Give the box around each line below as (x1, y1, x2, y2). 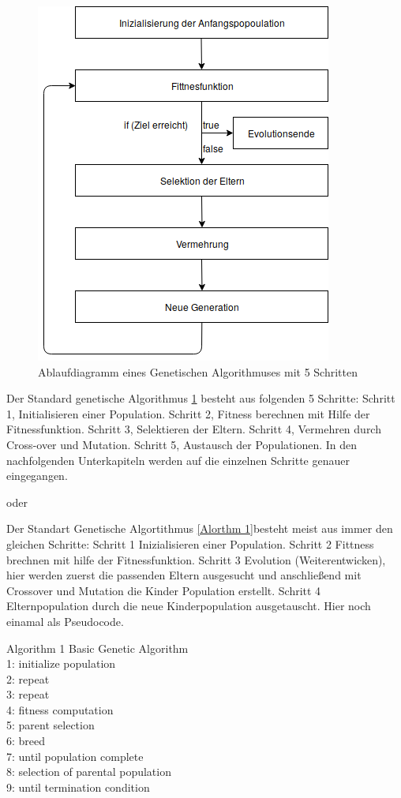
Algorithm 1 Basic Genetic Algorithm (6, 639, 189, 656)
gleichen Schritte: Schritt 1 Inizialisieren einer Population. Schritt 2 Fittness (6, 535, 374, 552)
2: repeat (6, 670, 50, 687)
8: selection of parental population (6, 763, 171, 780)
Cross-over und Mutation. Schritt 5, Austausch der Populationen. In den (6, 436, 358, 452)
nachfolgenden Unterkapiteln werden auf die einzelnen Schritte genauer (6, 451, 350, 468)
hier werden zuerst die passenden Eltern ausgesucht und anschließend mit (6, 567, 362, 583)
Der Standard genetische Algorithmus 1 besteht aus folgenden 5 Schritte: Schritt (6, 390, 395, 406)
